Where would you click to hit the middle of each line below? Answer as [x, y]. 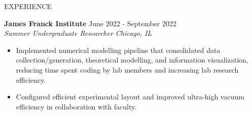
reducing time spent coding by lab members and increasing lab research [127, 69]
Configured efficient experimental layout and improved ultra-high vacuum [130, 97]
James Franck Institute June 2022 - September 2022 [90, 23]
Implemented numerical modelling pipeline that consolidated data [118, 50]
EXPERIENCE [28, 6]
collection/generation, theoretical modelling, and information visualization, [132, 60]
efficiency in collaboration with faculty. [76, 106]
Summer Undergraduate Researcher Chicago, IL [78, 33]
